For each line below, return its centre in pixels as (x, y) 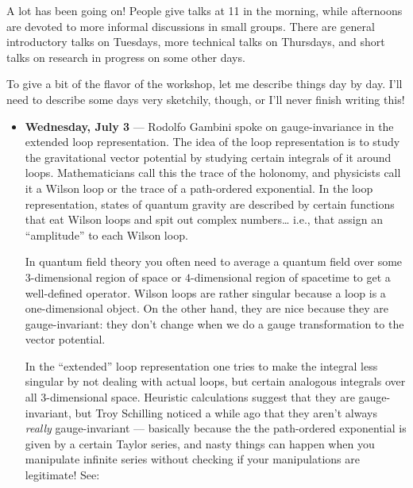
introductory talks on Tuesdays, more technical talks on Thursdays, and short (196, 42)
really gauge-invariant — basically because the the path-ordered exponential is (216, 428)
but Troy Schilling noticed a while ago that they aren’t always (226, 412)
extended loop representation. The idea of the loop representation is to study (212, 142)
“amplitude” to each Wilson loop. (106, 234)
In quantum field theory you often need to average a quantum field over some (214, 261)
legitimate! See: (62, 475)
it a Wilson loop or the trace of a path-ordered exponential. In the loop (199, 188)
